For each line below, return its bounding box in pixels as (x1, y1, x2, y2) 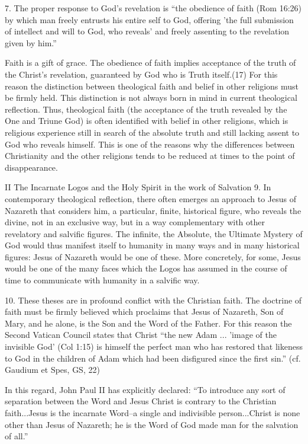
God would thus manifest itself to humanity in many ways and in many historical (5, 239, 300, 251)
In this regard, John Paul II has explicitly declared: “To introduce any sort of (5, 383, 286, 395)
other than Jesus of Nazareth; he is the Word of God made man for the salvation (5, 418, 299, 430)
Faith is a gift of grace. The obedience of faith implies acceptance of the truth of (5, 56, 296, 69)
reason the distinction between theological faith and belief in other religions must (5, 79, 299, 92)
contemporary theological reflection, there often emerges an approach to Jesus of (5, 192, 296, 205)
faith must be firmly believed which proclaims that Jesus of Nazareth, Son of (5, 305, 284, 318)
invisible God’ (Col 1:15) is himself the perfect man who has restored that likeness (5, 340, 303, 353)
